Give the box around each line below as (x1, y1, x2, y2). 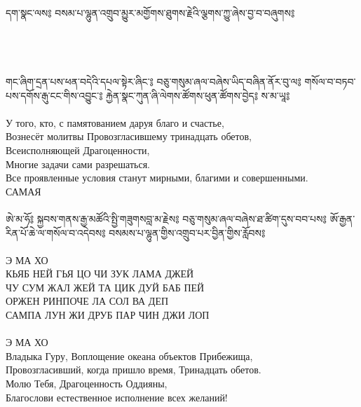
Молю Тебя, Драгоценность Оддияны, (6, 376, 168, 391)
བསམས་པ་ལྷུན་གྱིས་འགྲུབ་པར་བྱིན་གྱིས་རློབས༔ (109, 225, 266, 240)
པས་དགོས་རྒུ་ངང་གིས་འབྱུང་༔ (6, 88, 103, 102)
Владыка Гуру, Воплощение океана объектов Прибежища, (6, 348, 253, 363)
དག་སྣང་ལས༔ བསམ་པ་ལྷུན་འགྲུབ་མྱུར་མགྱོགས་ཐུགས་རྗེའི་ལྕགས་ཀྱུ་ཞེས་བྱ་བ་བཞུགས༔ (6, 6, 295, 20)
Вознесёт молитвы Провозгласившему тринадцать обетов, (6, 129, 252, 144)
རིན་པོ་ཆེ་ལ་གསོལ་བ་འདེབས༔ (6, 225, 106, 240)
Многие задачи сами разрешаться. (6, 156, 151, 171)
